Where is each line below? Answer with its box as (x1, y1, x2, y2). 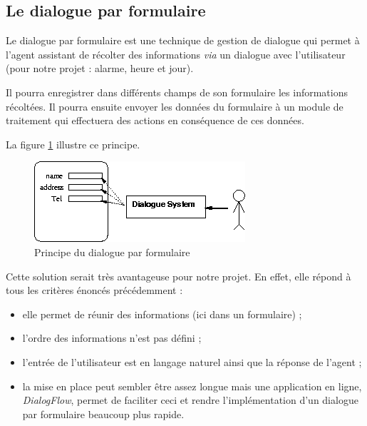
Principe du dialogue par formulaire (34, 244, 190, 259)
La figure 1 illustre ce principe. (6, 136, 140, 151)
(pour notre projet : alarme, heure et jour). (6, 61, 194, 76)
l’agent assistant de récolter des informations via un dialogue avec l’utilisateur (6, 46, 346, 61)
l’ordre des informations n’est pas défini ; (22, 330, 202, 345)
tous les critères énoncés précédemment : (6, 283, 183, 298)
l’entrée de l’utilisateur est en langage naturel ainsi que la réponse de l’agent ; (22, 354, 362, 369)
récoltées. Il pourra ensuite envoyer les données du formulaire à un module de (6, 98, 343, 113)
